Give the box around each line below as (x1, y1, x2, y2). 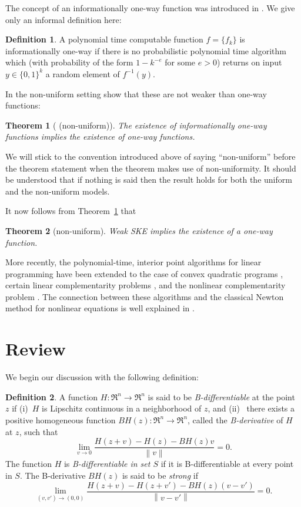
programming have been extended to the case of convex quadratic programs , (5, 267, 283, 279)
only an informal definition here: (5, 13, 122, 25)
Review (5, 337, 66, 361)
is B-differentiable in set (63, 457, 150, 470)
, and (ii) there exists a (208, 402, 295, 414)
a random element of (45, 67, 120, 80)
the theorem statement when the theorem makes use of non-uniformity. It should (5, 162, 296, 174)
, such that (19, 425, 58, 437)
